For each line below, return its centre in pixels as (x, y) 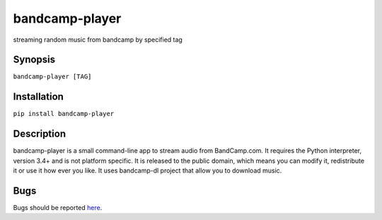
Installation (38, 97)
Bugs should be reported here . (58, 207)
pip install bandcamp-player (64, 114)
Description (40, 134)
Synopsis (34, 60)
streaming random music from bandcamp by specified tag (98, 40)
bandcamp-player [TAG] (52, 77)
